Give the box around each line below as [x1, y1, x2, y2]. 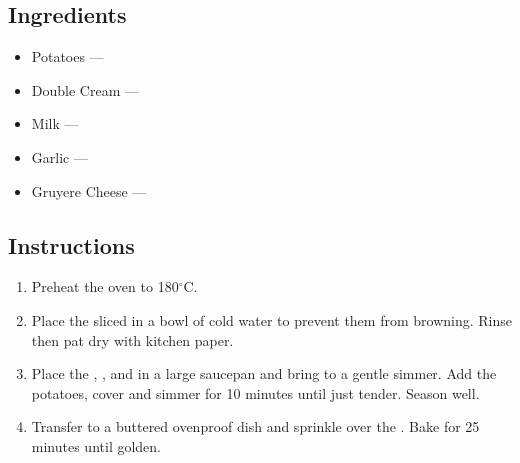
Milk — [31, 113, 79, 134]
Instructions [8, 229, 135, 260]
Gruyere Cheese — [31, 180, 147, 201]
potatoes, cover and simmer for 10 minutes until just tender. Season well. [31, 382, 480, 403]
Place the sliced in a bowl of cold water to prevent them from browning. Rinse [31, 309, 512, 330]
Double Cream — [31, 79, 139, 100]
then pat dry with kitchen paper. [31, 329, 234, 350]
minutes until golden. [31, 435, 162, 456]
